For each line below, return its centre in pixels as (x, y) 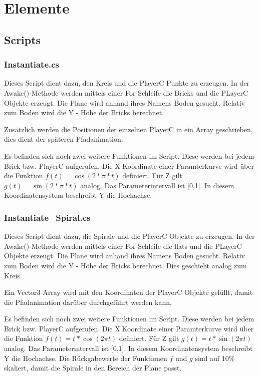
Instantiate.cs (32, 64)
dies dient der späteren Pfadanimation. (64, 139)
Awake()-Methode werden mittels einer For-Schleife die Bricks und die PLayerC (126, 92)
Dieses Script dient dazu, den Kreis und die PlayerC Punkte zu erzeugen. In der (127, 83)
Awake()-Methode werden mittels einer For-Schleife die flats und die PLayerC (123, 246)
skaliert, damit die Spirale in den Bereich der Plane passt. (93, 368)
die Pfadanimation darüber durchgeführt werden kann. (88, 302)
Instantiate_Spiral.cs (47, 217)
